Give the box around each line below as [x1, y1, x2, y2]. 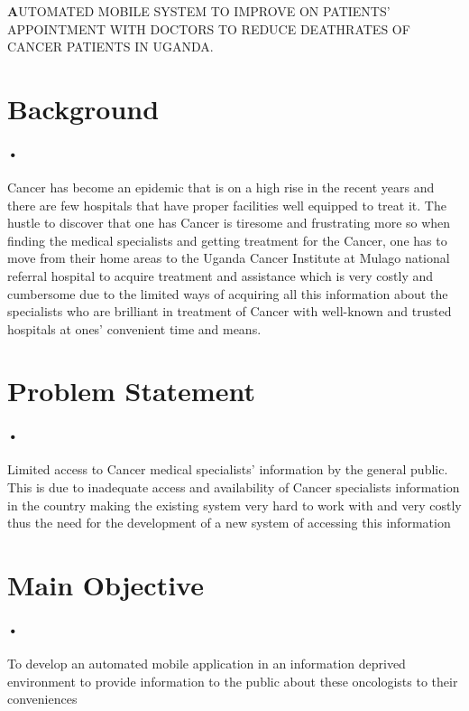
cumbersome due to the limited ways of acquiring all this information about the [7, 284, 448, 303]
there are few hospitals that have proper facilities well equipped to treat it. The [7, 195, 446, 214]
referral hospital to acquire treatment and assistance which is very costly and [7, 266, 434, 285]
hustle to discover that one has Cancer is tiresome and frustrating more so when [7, 213, 451, 232]
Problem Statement [7, 372, 255, 409]
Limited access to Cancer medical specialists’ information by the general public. [7, 460, 448, 479]
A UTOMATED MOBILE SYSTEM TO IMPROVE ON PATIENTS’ [7, 2, 391, 20]
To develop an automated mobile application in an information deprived [7, 654, 406, 673]
